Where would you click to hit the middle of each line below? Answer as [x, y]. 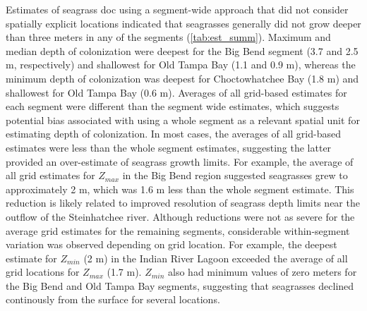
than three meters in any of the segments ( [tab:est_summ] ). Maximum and [168, 37]
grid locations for [43, 272]
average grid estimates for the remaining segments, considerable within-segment [178, 230]
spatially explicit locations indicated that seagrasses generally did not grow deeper [183, 23]
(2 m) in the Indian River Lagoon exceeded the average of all [216, 258]
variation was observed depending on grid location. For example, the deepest [172, 244]
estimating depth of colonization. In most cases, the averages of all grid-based [173, 134]
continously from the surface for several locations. [113, 299]
